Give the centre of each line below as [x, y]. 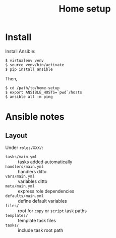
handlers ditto [32, 171]
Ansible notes [35, 117]
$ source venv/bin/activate [35, 65]
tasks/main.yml [21, 157]
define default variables [42, 201]
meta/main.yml [20, 186]
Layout [16, 135]
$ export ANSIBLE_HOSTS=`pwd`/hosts [44, 92]
